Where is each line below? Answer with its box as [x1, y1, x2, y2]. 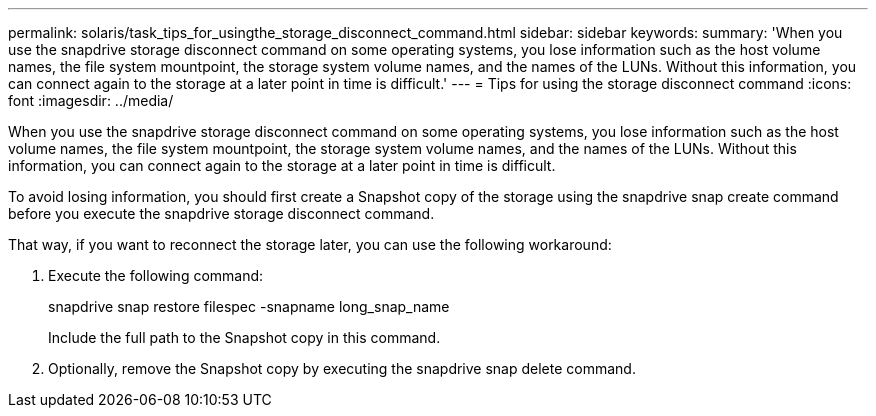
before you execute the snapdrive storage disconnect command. [8, 205, 435, 222]
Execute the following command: [48, 267, 264, 284]
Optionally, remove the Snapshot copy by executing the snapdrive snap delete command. [48, 360, 636, 377]
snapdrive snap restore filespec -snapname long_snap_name [48, 298, 450, 315]
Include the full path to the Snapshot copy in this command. [48, 329, 441, 346]
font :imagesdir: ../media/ [8, 92, 174, 109]
